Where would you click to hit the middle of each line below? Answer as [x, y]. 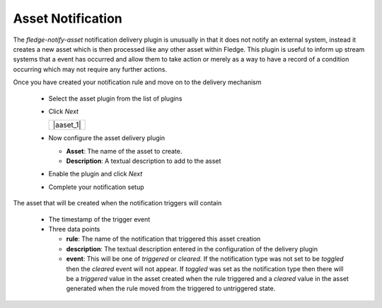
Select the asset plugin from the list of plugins [115, 98]
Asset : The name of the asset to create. [124, 151]
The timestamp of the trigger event [99, 219]
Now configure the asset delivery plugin [107, 138]
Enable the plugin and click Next [95, 174]
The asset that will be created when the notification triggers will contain [117, 203]
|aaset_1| [67, 125]
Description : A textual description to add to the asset [144, 161]
